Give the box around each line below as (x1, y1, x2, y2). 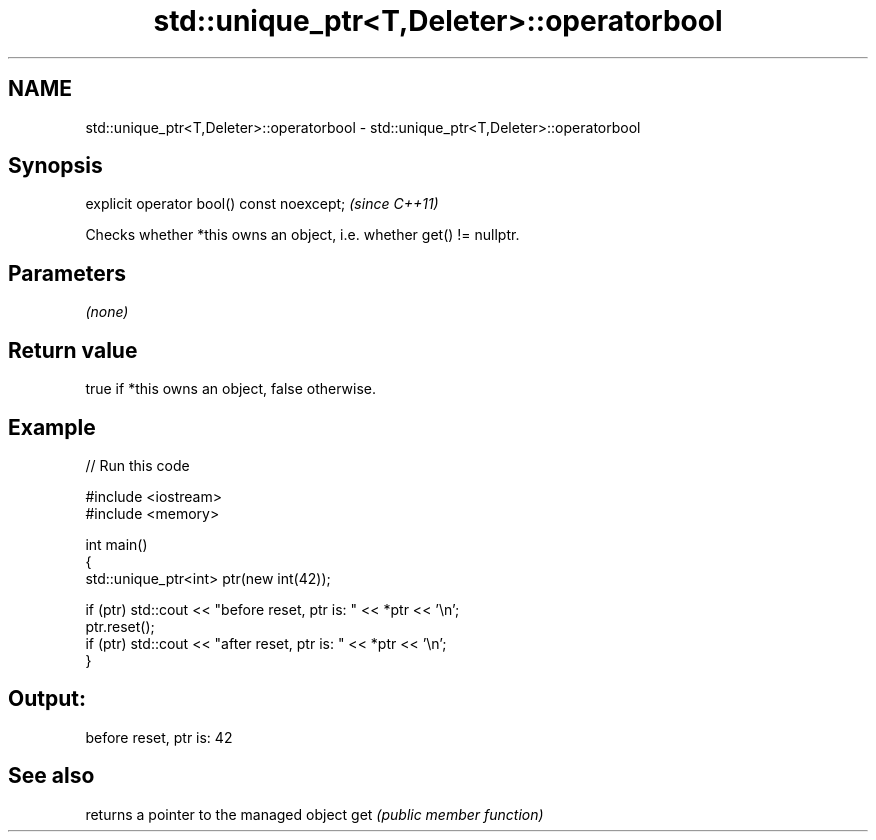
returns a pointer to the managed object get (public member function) (85, 805, 544, 823)
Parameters (8, 260, 126, 286)
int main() (85, 535, 148, 553)
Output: (8, 686, 86, 712)
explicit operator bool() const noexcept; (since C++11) (85, 195, 439, 213)
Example (8, 414, 96, 440)
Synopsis (8, 153, 103, 179)
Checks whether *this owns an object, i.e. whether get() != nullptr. (85, 226, 520, 244)
